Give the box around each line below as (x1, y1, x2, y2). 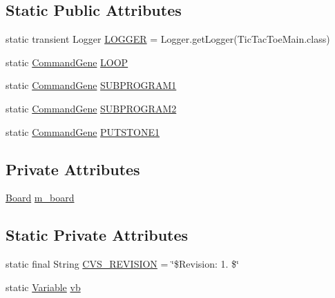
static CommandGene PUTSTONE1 (6, 124, 160, 139)
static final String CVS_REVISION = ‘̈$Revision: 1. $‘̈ (6, 257, 239, 271)
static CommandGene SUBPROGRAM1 (6, 78, 177, 92)
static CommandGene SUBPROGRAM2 (6, 101, 177, 115)
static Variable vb (6, 279, 81, 294)
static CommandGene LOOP (6, 54, 128, 69)
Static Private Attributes (6, 224, 189, 246)
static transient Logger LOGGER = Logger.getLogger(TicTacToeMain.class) (6, 32, 330, 46)
